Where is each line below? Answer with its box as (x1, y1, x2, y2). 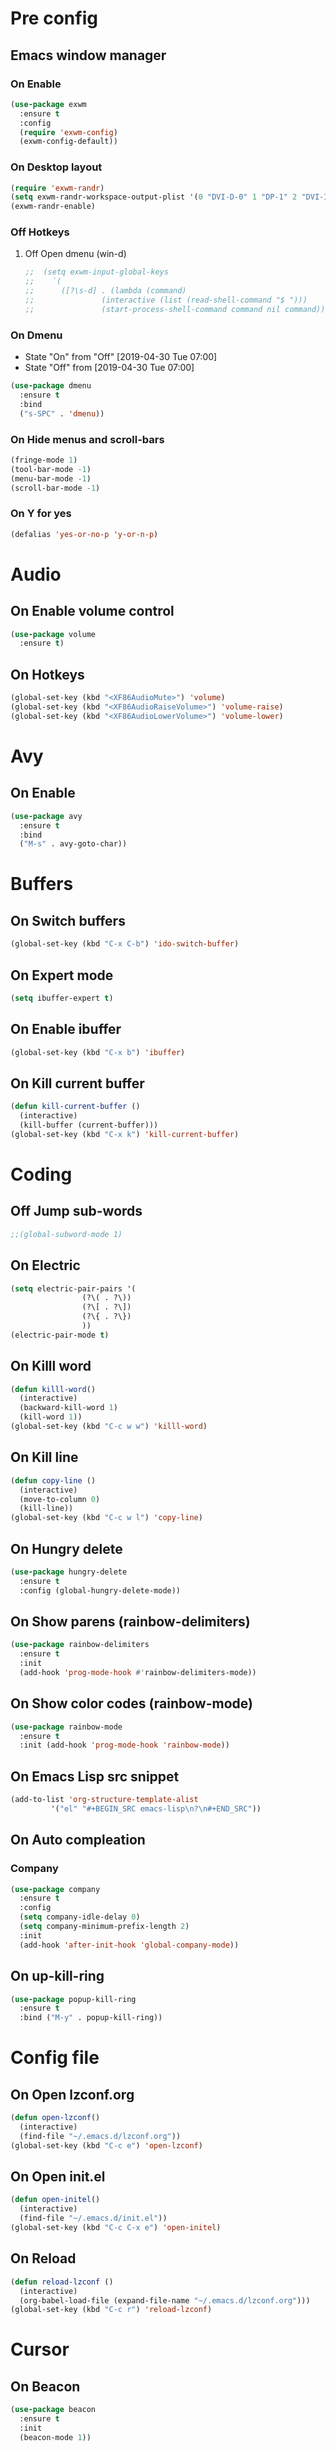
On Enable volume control (10, 603, 175, 620)
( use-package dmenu (10, 381, 92, 391)
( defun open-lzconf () (10, 2113, 101, 2123)
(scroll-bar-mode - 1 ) (10, 483, 101, 493)
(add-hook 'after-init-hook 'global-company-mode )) (19, 1940, 240, 1950)
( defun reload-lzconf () (10, 2277, 114, 2287)
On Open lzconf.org (10, 2086, 135, 2103)
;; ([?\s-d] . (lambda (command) (24, 286, 187, 296)
